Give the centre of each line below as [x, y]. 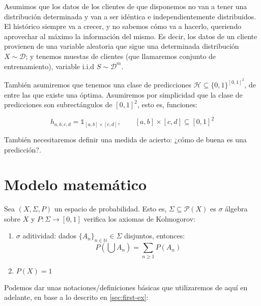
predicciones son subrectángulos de [58, 104]
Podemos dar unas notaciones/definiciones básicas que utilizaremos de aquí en [126, 287]
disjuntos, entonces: [155, 236]
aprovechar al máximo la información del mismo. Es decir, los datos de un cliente [131, 36]
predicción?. [23, 149]
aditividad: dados [49, 236]
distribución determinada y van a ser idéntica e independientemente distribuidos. [130, 16]
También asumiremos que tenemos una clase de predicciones [98, 85]
